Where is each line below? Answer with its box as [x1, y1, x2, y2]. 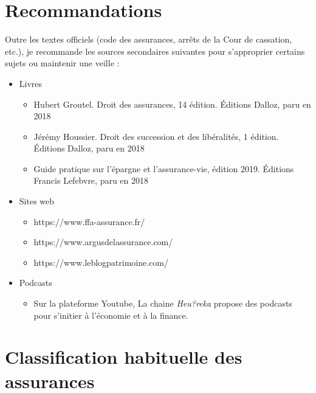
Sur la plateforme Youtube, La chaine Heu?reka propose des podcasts [33, 297, 292, 310]
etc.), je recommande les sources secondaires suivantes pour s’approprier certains [5, 44, 305, 57]
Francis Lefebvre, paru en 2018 [33, 174, 149, 187]
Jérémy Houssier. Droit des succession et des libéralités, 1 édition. [33, 130, 279, 142]
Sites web [19, 195, 55, 207]
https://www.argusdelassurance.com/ [33, 235, 173, 248]
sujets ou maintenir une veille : [5, 57, 120, 69]
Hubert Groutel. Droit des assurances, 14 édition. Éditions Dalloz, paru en [33, 97, 311, 110]
